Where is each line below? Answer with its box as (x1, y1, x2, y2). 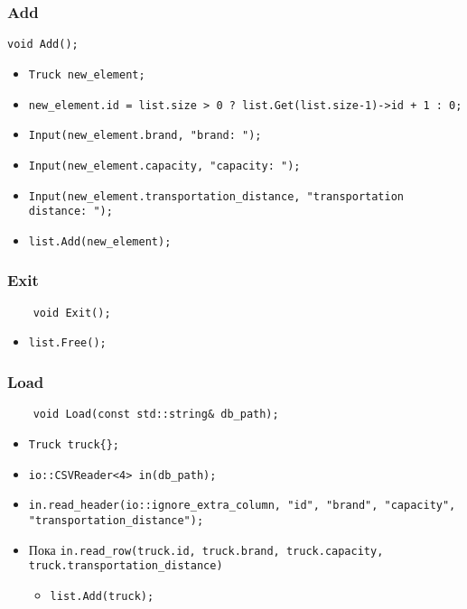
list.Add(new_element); (28, 235, 172, 248)
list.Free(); (28, 337, 107, 350)
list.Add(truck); (50, 589, 154, 603)
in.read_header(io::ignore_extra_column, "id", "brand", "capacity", (28, 499, 456, 512)
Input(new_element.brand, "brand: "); (28, 129, 262, 143)
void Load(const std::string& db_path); (33, 408, 279, 421)
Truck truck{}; (28, 438, 120, 451)
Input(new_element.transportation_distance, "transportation (28, 189, 405, 203)
